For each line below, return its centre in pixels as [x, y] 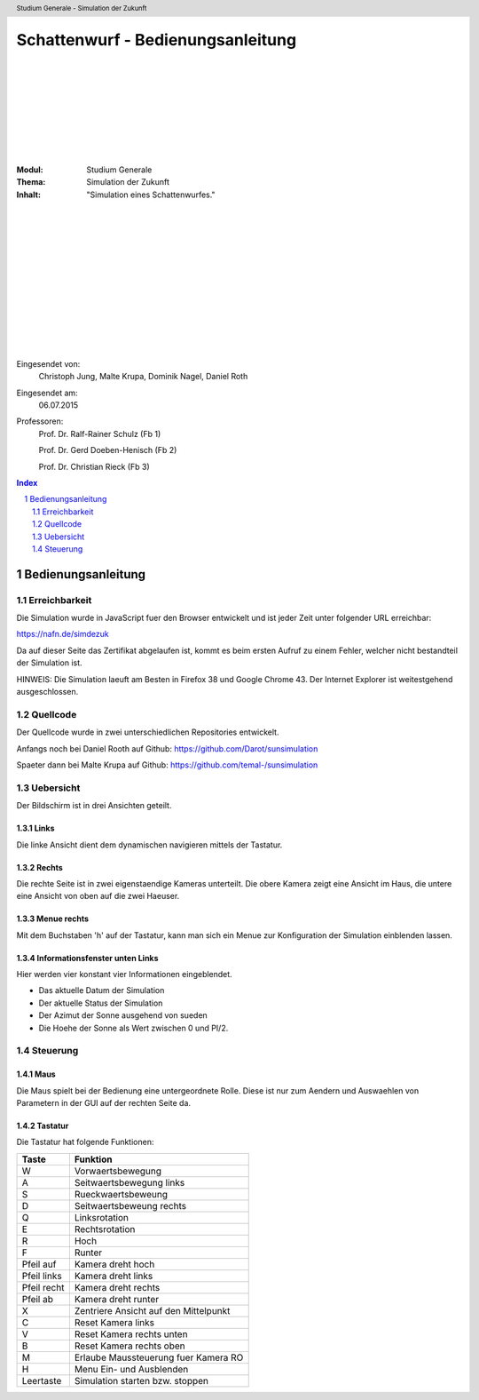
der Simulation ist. [50, 663]
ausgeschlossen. [47, 692]
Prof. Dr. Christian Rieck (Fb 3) [94, 466]
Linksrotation [101, 1217]
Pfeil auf [39, 1264]
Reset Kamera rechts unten [131, 1334]
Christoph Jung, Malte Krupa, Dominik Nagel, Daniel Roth [143, 377]
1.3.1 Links [35, 828]
